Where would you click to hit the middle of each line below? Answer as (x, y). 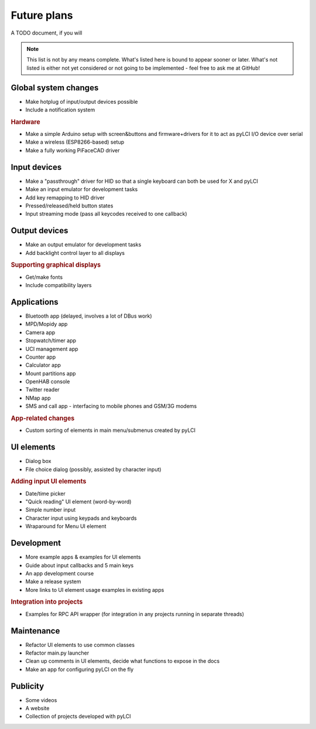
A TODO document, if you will (47, 33)
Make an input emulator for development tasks (82, 189)
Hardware (25, 122)
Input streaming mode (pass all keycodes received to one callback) (106, 214)
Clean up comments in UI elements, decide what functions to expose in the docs (123, 661)
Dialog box (38, 461)
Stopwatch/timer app (51, 340)
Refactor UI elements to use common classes (80, 645)
